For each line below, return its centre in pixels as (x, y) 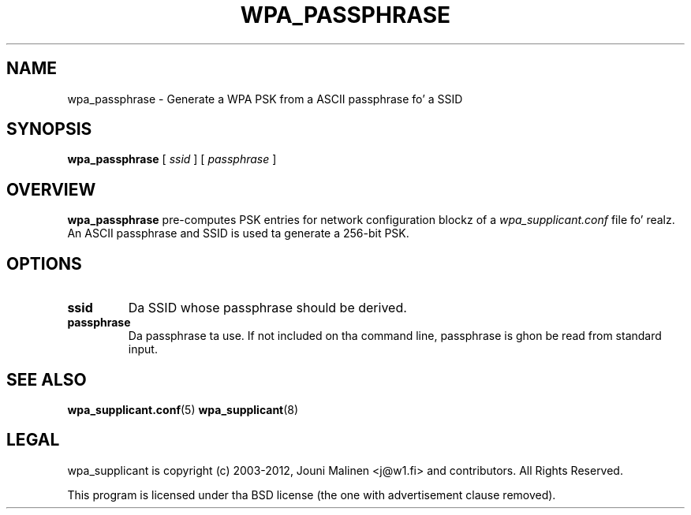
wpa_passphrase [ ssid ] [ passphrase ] (172, 159)
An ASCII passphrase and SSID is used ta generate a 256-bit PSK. (238, 233)
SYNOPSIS (49, 129)
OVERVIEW (51, 189)
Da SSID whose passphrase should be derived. (267, 308)
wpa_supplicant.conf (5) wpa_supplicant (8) (183, 409)
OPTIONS (44, 263)
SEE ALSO (47, 379)
